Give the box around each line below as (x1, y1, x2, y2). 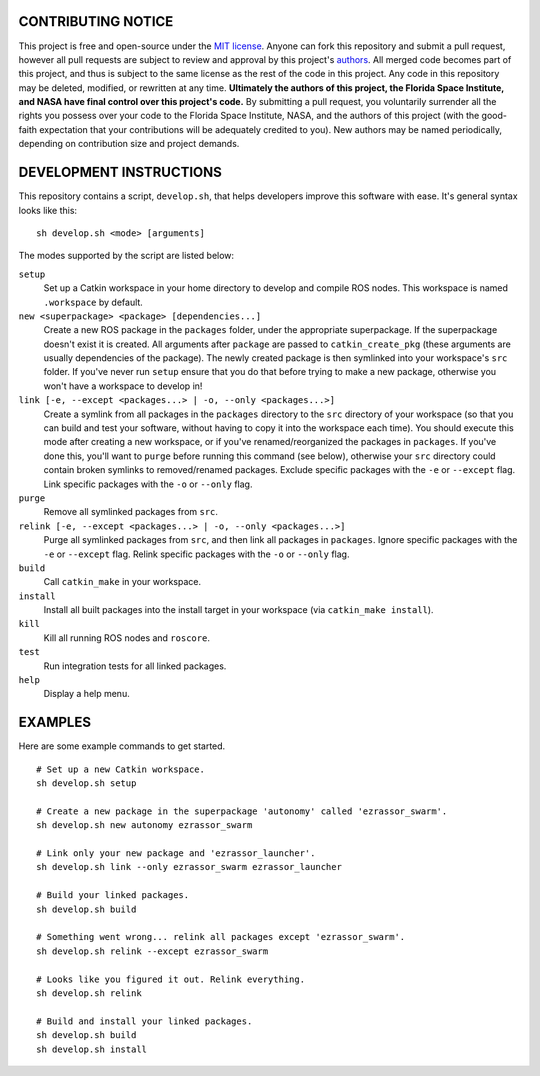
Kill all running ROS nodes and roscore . (43, 631, 210, 644)
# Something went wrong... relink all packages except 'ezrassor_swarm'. (36, 931, 406, 943)
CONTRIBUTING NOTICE (18, 13, 174, 30)
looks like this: (18, 204, 78, 216)
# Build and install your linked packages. (36, 1015, 253, 1027)
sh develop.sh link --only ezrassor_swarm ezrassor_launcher (36, 861, 342, 873)
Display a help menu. (43, 688, 130, 700)
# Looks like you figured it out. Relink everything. (36, 973, 305, 985)
